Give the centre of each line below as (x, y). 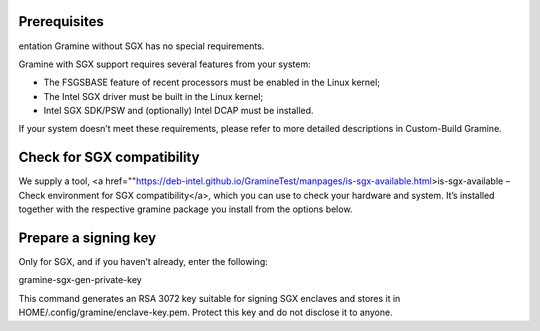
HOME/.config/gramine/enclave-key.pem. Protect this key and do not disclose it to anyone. (206, 312)
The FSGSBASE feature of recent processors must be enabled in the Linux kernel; (211, 82)
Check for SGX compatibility (109, 157)
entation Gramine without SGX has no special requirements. (141, 46)
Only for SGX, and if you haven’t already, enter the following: (143, 262)
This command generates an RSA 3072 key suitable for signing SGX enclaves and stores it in (209, 298)
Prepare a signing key (87, 237)
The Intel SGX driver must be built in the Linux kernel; (153, 96)
